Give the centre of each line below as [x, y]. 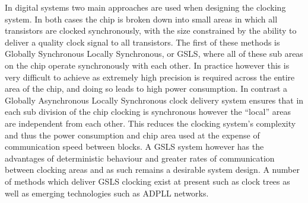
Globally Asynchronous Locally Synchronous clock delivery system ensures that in [154, 100]
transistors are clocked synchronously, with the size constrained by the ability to [151, 30]
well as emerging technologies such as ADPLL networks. [107, 193]
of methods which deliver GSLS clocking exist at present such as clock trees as [147, 181]
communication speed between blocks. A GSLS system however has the [134, 146]
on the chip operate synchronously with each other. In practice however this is [147, 65]
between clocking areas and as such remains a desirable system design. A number [152, 170]
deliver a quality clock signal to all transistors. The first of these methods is [142, 42]
